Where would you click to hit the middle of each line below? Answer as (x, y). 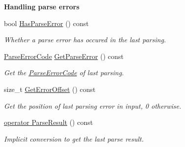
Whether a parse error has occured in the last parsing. (85, 40)
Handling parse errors (42, 6)
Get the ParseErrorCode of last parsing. (64, 73)
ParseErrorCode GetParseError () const (64, 56)
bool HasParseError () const (46, 23)
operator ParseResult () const (49, 122)
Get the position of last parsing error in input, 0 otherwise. (93, 105)
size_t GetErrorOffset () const (50, 89)
